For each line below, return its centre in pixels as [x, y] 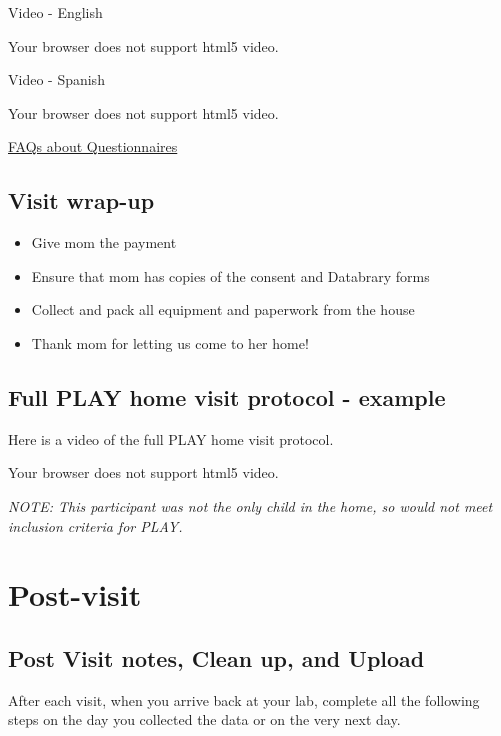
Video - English [55, 12]
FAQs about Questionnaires [93, 146]
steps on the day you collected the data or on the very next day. [204, 719]
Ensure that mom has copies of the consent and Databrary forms [230, 275]
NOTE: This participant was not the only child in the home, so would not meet [250, 505]
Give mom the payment [104, 242]
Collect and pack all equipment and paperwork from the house [223, 309]
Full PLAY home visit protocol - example [227, 396]
